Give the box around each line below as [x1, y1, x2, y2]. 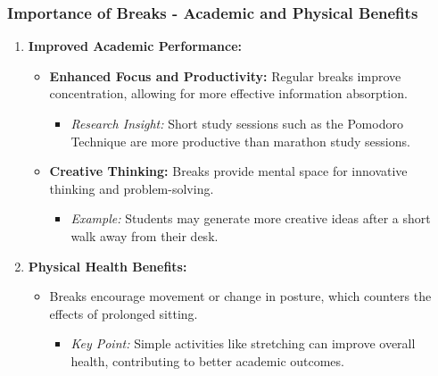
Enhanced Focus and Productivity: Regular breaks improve [49, 66, 401, 85]
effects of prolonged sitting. [49, 304, 198, 322]
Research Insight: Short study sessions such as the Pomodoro [70, 114, 403, 132]
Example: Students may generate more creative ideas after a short [70, 209, 431, 228]
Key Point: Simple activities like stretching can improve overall [70, 334, 416, 353]
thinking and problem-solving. [49, 179, 214, 197]
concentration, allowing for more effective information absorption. [49, 84, 408, 103]
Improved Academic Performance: [28, 37, 242, 55]
